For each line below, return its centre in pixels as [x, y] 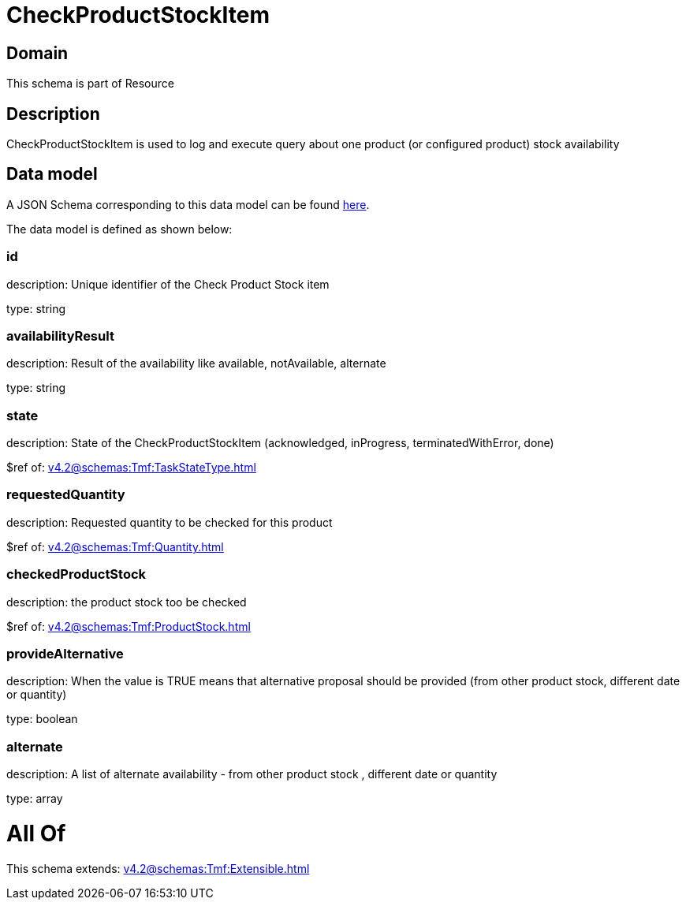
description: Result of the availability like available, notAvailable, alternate [196, 364]
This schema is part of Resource [90, 84]
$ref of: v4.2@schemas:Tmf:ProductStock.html [129, 626]
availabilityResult [60, 336]
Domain [37, 53]
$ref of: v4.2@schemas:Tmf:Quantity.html [115, 546]
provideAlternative [65, 653]
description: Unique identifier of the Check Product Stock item [168, 284]
